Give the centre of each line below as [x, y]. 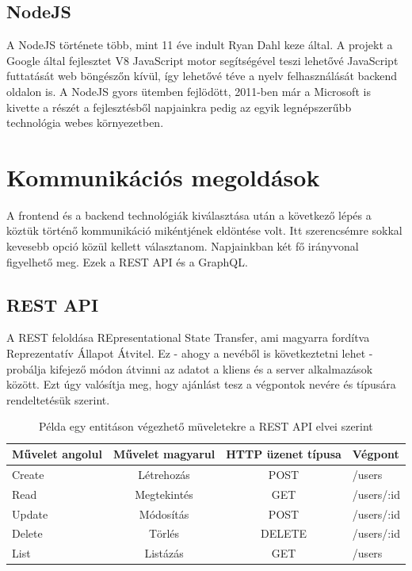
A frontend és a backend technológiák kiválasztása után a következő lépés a [189, 215]
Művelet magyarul [164, 454]
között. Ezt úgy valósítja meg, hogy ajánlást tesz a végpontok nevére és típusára [201, 384]
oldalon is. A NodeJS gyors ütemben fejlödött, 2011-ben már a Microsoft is [189, 91]
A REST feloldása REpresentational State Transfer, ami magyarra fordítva [188, 337]
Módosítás [164, 514]
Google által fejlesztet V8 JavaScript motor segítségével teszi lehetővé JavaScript [202, 60]
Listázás [164, 553]
